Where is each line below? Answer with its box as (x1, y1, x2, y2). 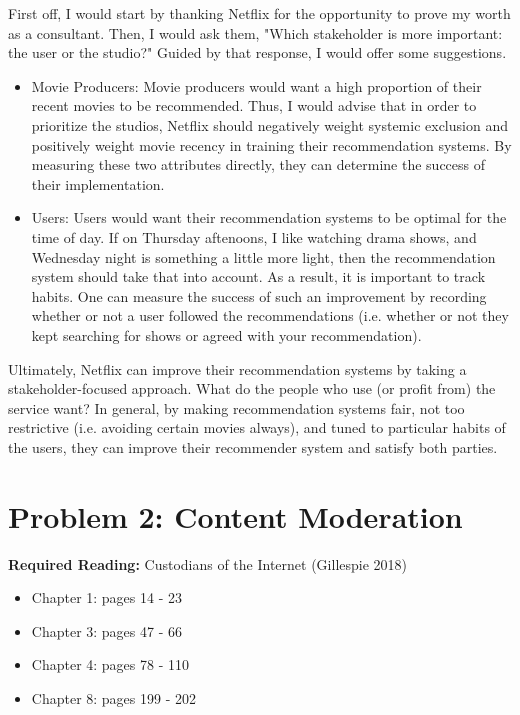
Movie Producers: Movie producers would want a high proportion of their (31, 75, 482, 96)
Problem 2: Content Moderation (8, 495, 463, 536)
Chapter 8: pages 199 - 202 (31, 687, 197, 708)
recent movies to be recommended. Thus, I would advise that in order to (31, 95, 477, 116)
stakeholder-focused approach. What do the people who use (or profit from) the (8, 378, 496, 399)
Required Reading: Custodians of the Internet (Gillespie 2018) (8, 553, 408, 574)
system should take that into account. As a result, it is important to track (31, 266, 486, 287)
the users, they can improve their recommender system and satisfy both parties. (8, 436, 498, 457)
